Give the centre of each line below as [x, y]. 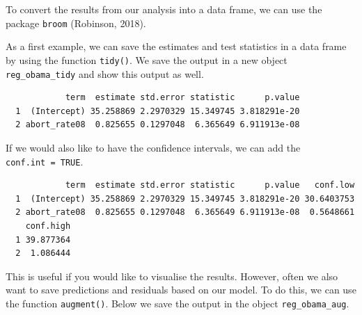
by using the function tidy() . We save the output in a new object [147, 59]
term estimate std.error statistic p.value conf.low [210, 185]
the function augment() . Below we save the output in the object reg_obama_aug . [178, 303]
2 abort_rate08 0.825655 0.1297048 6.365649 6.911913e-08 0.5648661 [185, 212]
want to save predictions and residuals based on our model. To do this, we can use [181, 290]
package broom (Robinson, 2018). [76, 23]
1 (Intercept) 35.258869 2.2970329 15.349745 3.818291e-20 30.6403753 [185, 199]
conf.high [48, 226]
